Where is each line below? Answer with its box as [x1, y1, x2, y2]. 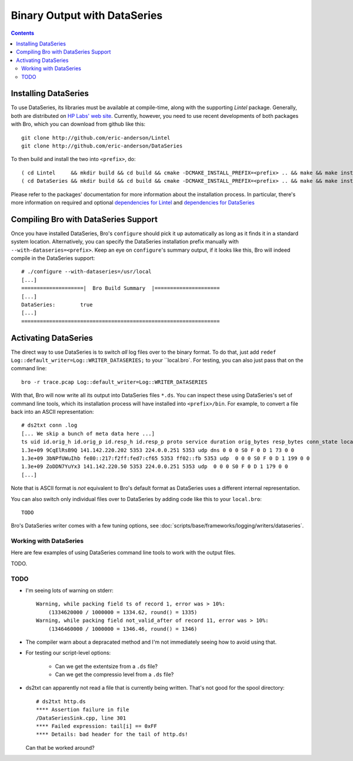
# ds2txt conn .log [21, 422, 78, 429]
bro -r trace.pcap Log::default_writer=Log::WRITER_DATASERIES [21, 378, 208, 386]
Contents [11, 29, 35, 37]
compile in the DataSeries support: [11, 255, 95, 262]
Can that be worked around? [25, 744, 95, 751]
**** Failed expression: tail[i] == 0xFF [36, 723, 157, 730]
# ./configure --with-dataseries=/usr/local [21, 268, 152, 275]
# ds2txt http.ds [36, 698, 86, 704]
